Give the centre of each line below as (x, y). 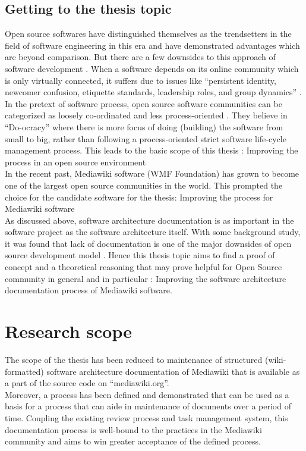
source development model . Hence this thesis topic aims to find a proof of (140, 255)
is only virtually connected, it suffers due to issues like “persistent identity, (141, 80)
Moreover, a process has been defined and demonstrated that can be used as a (147, 394)
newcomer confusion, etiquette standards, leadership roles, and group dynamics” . (153, 92)
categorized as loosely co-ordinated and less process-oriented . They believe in (146, 115)
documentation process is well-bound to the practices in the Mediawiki (133, 429)
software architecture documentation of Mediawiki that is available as (173, 371)
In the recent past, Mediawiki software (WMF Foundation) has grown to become (152, 173)
